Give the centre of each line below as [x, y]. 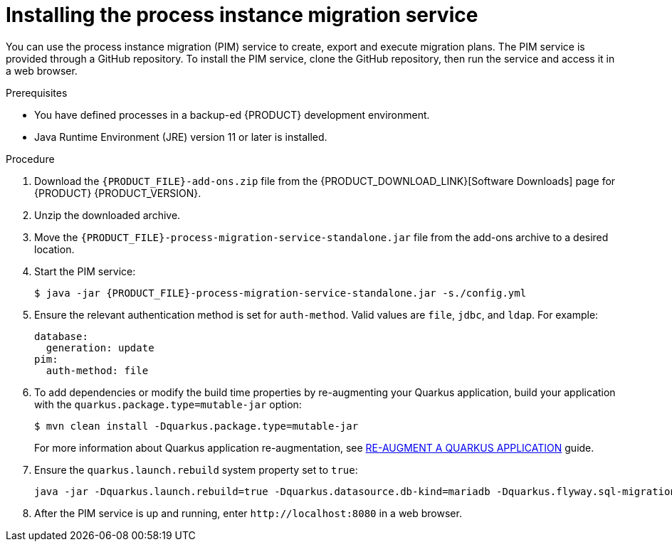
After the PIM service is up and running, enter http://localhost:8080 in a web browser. [248, 513]
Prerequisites [37, 92]
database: [61, 336]
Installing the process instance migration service [242, 15]
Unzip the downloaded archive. [107, 215]
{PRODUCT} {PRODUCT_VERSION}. [118, 193]
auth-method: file [97, 370]
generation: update [100, 347]
